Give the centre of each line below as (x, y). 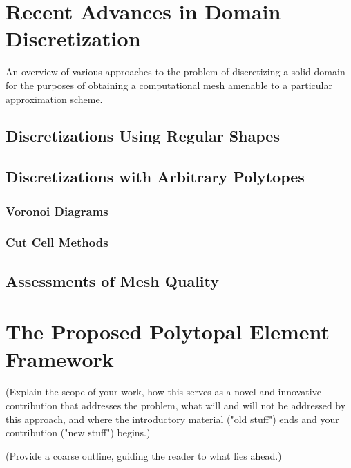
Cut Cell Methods (57, 242)
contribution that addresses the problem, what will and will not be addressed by (176, 405)
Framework (60, 358)
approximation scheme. (54, 99)
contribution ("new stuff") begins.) (78, 432)
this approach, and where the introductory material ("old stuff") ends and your (172, 419)
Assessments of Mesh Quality (112, 280)
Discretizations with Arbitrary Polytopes (155, 177)
